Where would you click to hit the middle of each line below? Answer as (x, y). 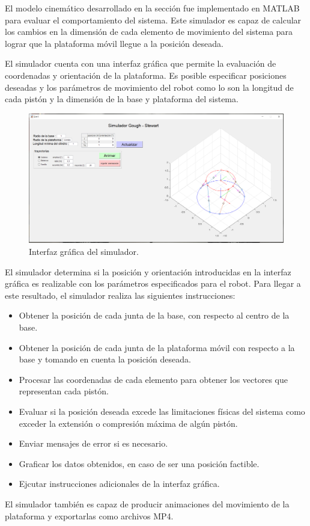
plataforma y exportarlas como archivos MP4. (89, 515)
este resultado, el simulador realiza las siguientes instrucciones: (120, 295)
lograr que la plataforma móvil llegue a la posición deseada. (114, 43)
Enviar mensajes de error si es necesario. (93, 443)
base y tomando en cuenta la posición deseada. (105, 359)
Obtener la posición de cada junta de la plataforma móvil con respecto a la (157, 347)
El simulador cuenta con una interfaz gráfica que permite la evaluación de (141, 63)
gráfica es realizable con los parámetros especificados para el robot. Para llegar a (153, 283)
